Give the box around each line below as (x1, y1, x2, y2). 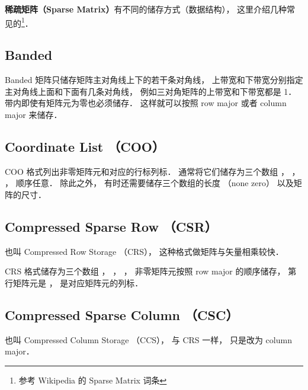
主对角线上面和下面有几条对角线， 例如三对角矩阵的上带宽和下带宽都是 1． (5, 85, 297, 97)
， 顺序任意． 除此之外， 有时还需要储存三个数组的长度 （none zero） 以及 (5, 177, 294, 189)
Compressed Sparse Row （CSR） (5, 217, 217, 235)
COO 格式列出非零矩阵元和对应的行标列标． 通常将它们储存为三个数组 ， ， (5, 165, 300, 177)
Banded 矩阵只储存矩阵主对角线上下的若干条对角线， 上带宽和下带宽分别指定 (5, 73, 303, 86)
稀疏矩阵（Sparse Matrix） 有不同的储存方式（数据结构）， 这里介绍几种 (5, 3, 287, 15)
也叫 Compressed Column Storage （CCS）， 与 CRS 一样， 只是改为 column (5, 333, 292, 346)
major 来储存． (5, 108, 62, 120)
